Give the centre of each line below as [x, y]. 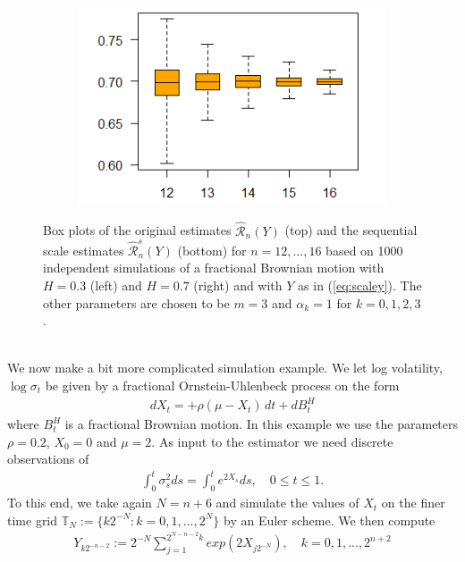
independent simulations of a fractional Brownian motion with [214, 268]
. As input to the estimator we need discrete [272, 441]
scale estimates [84, 250]
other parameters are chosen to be [136, 302]
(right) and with [238, 285]
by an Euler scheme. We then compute [329, 520]
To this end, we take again [80, 503]
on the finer [413, 503]
